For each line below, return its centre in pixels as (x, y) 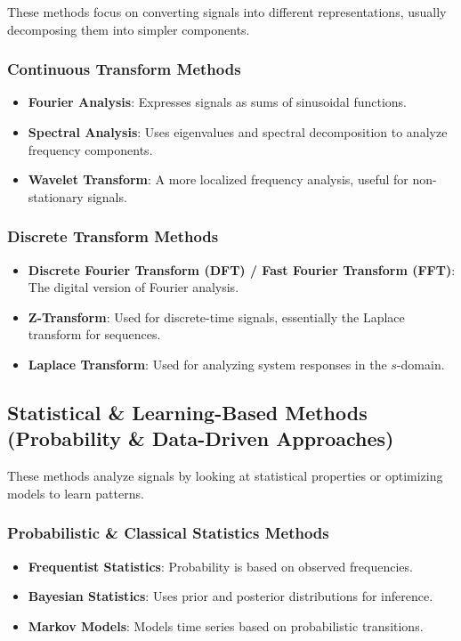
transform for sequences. (94, 334)
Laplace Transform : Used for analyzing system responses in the (207, 364)
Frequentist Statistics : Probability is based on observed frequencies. (220, 566)
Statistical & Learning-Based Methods (187, 412)
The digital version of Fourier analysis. (133, 287)
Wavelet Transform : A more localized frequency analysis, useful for (218, 179)
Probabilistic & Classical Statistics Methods (168, 533)
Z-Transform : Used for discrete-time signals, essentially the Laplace (216, 316)
